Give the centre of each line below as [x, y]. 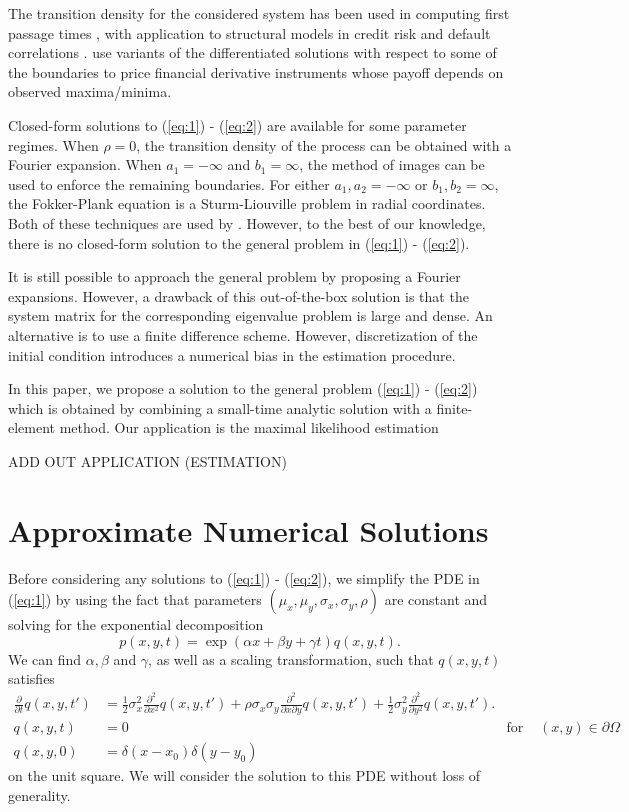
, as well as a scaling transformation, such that [291, 658]
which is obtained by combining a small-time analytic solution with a [220, 407]
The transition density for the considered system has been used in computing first [259, 13]
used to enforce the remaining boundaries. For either [169, 183]
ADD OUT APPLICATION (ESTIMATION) [147, 460]
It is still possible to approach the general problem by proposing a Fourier [234, 276]
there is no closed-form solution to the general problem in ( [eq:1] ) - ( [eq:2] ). [239, 242]
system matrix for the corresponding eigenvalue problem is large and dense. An [250, 315]
